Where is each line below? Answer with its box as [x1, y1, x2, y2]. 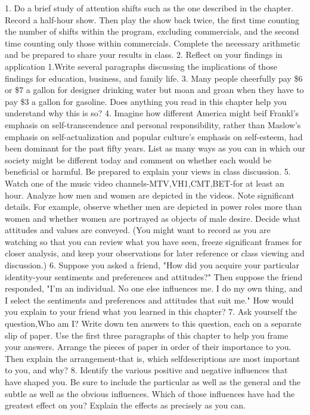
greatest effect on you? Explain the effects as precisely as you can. [5, 399, 246, 411]
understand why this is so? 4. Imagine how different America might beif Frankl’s [5, 107, 299, 119]
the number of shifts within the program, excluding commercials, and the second [5, 25, 299, 38]
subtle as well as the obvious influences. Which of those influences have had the [5, 387, 295, 399]
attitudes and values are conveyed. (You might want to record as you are [5, 224, 271, 236]
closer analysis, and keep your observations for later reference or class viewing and [5, 247, 305, 259]
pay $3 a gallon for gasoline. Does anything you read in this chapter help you [5, 95, 287, 107]
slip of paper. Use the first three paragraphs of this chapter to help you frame [5, 329, 289, 341]
